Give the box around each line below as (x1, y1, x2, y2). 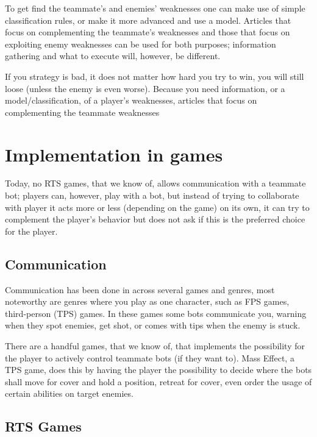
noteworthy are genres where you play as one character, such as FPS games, (5, 295, 290, 308)
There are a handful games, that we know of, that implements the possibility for (5, 339, 305, 352)
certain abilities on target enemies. (5, 387, 134, 400)
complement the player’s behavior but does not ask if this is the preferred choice (5, 213, 305, 226)
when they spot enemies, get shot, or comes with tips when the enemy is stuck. (5, 319, 301, 332)
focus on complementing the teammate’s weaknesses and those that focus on (5, 26, 290, 38)
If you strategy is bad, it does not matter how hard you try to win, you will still (5, 69, 304, 82)
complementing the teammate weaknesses (5, 105, 160, 118)
